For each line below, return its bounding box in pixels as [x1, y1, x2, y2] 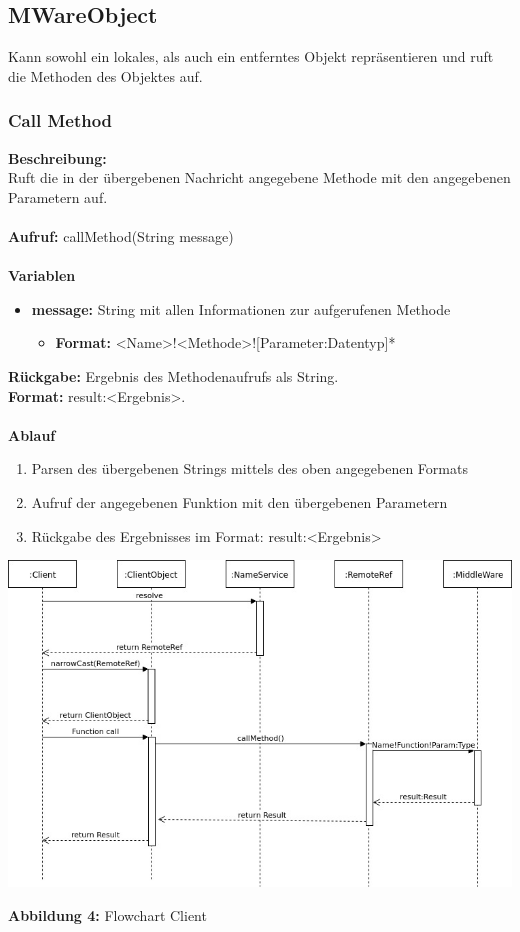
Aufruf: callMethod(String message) [8, 225, 234, 246]
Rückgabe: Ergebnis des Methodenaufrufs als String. [8, 365, 339, 386]
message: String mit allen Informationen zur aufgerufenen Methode [31, 298, 451, 319]
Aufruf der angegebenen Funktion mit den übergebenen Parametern [31, 491, 448, 512]
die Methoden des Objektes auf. [8, 65, 203, 86]
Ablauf [8, 424, 56, 445]
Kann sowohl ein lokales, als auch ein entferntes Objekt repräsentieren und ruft [8, 46, 494, 67]
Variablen [8, 265, 76, 286]
